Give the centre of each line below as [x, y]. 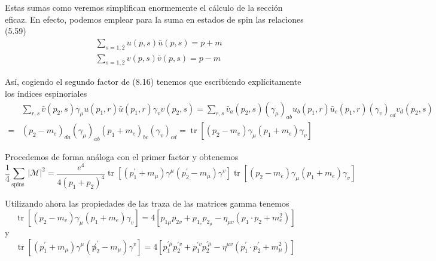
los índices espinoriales [46, 93]
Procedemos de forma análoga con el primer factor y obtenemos [122, 157]
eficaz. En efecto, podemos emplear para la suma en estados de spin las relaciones [154, 19]
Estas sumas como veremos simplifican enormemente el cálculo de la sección [144, 7]
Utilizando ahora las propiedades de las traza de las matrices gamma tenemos [147, 203]
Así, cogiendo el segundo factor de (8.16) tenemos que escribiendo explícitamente [153, 82]
